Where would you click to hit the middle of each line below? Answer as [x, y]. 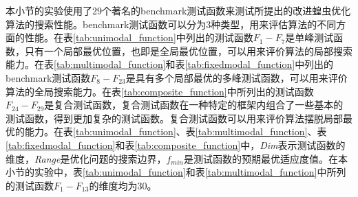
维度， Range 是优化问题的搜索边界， [86, 158]
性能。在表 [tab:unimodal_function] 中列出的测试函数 [139, 37]
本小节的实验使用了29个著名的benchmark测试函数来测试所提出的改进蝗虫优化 [178, 10]
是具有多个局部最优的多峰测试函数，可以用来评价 [236, 77]
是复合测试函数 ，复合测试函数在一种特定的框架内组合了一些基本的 [194, 105]
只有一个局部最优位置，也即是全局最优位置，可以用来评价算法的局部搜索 [188, 50]
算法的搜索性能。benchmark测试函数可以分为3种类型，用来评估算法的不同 [171, 24]
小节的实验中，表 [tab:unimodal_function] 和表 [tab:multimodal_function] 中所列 [176, 172]
